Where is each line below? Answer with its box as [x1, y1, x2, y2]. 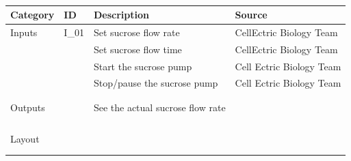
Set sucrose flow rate [93, 25, 180, 39]
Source [235, 8, 268, 21]
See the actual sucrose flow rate [93, 100, 226, 114]
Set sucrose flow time [93, 42, 182, 56]
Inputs [10, 25, 38, 39]
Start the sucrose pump [93, 59, 192, 73]
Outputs [10, 100, 45, 114]
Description [93, 8, 149, 21]
